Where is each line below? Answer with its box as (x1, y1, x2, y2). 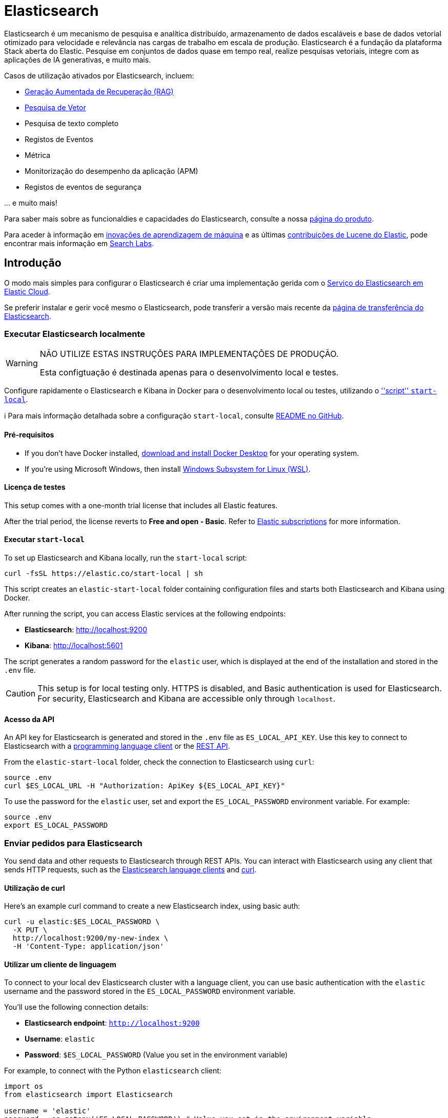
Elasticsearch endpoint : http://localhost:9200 (25, 1019, 200, 1028)
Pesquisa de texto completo (25, 118, 119, 128)
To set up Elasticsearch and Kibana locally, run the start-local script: (4, 553, 247, 562)
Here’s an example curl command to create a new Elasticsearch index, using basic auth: (4, 902, 300, 911)
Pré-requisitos (4, 430, 54, 439)
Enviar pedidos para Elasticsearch (4, 837, 142, 848)
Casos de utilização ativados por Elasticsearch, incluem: (4, 71, 194, 80)
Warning (6, 358, 38, 369)
